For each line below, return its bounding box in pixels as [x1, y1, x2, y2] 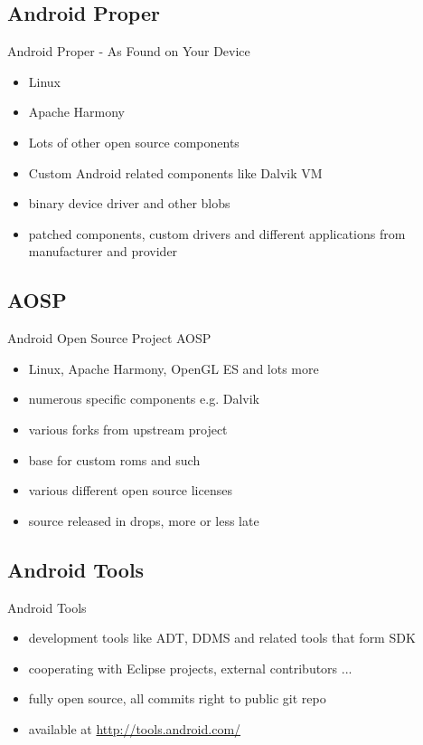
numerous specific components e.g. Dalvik [28, 389, 259, 408]
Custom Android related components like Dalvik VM [28, 163, 323, 182]
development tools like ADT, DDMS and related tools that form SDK [28, 628, 416, 647]
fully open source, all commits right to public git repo [28, 689, 326, 708]
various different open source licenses [28, 481, 232, 500]
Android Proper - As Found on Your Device [7, 42, 250, 61]
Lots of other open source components [28, 132, 240, 151]
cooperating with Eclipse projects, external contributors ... [28, 658, 352, 677]
